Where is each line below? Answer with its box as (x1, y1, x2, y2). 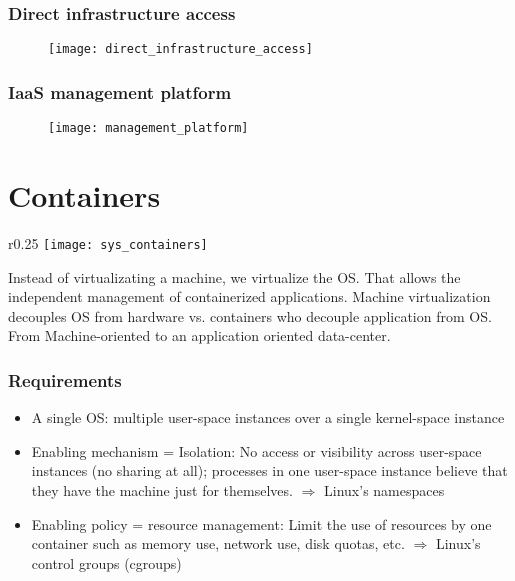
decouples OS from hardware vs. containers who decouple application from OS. (8, 305, 492, 326)
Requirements (8, 367, 122, 392)
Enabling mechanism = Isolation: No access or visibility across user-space (31, 440, 482, 461)
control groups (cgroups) (31, 552, 182, 573)
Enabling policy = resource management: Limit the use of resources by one (31, 513, 492, 534)
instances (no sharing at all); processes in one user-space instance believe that (31, 460, 508, 481)
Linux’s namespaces (324, 479, 445, 500)
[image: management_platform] (48, 121, 249, 136)
